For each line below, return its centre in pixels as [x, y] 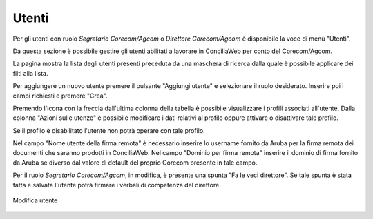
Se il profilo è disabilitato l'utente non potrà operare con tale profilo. [109, 130]
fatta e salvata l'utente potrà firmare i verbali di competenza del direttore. [117, 185]
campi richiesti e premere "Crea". [60, 96]
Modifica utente [35, 200]
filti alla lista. [30, 73]
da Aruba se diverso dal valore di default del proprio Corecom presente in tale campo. [135, 163]
